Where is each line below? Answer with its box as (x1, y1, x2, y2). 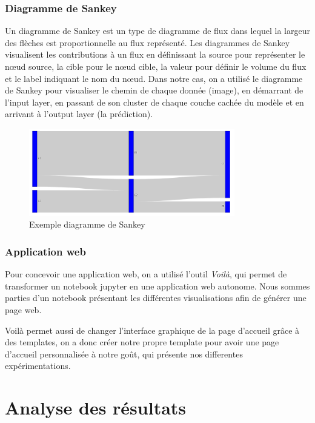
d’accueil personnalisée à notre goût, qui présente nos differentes (5, 347, 243, 360)
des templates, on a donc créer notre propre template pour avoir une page (5, 336, 279, 348)
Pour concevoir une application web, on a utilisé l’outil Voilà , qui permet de (5, 268, 287, 280)
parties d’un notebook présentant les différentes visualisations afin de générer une (5, 291, 307, 304)
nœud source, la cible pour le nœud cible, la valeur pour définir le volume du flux (5, 60, 307, 72)
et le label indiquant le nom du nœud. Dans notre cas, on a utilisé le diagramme (5, 72, 303, 84)
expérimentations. (5, 359, 71, 372)
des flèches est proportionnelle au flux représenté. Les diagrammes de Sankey (5, 36, 290, 49)
